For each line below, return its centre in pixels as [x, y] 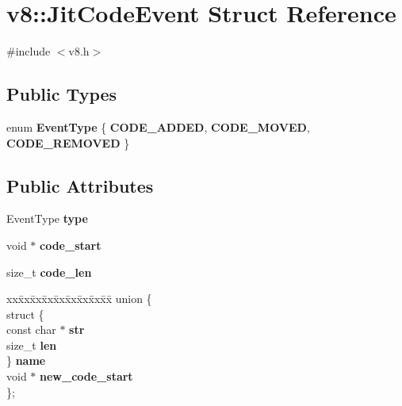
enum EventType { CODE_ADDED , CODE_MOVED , [158, 126]
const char [31, 329]
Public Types [62, 94]
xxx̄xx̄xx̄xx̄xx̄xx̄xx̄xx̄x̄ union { [79, 299]
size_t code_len [49, 272]
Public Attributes [80, 185]
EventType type [47, 218]
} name [26, 360]
